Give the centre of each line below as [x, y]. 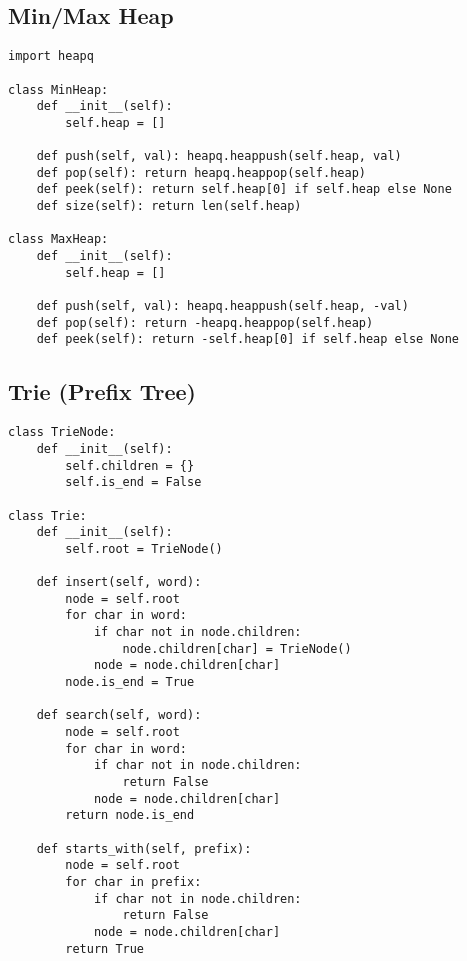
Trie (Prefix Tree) [102, 391]
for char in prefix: [133, 881]
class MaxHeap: [58, 239]
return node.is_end [130, 815]
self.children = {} [130, 465]
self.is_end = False [133, 482]
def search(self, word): [119, 715]
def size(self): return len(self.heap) [169, 206]
